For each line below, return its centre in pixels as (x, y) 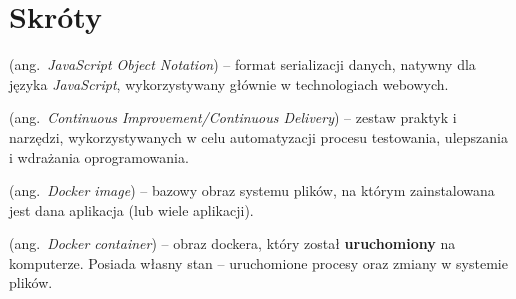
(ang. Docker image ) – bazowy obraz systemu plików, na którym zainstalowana (252, 190)
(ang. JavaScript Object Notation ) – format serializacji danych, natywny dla (242, 64)
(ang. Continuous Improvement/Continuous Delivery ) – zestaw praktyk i (233, 117)
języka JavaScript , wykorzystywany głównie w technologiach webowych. (229, 83)
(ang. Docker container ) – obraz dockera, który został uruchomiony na (232, 243)
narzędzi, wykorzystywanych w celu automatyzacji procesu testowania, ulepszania (258, 136)
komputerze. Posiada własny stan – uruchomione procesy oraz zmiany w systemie (258, 262)
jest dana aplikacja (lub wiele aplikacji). (131, 209)
